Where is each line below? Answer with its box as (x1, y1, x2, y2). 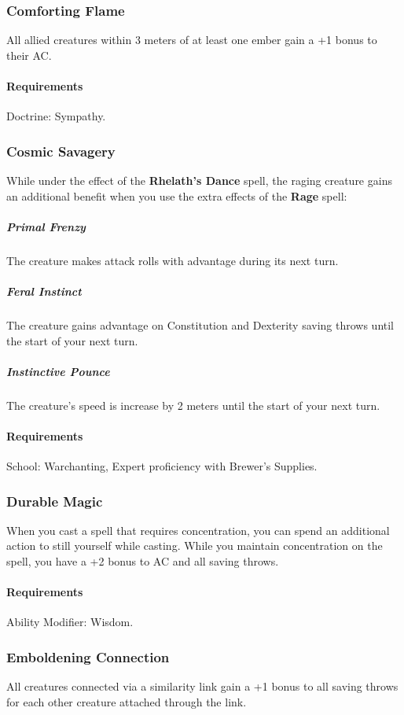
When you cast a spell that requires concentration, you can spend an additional (6, 522, 390, 538)
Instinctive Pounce (6, 363, 110, 379)
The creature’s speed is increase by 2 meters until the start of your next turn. (6, 396, 380, 413)
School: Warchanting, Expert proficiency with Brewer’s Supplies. (6, 458, 318, 474)
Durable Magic (6, 491, 103, 510)
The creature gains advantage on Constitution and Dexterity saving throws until (6, 316, 395, 333)
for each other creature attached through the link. (6, 693, 247, 709)
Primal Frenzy (6, 218, 86, 234)
